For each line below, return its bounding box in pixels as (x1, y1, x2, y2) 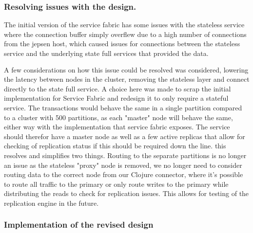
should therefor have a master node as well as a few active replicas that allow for (4, 131, 245, 141)
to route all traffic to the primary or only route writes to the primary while (4, 179, 229, 189)
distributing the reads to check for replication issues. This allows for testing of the (4, 188, 249, 198)
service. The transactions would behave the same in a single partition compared (4, 102, 242, 112)
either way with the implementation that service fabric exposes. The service (4, 122, 230, 132)
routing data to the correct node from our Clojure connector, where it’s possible (4, 169, 243, 179)
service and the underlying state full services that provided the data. (4, 48, 209, 58)
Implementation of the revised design (4, 218, 154, 231)
